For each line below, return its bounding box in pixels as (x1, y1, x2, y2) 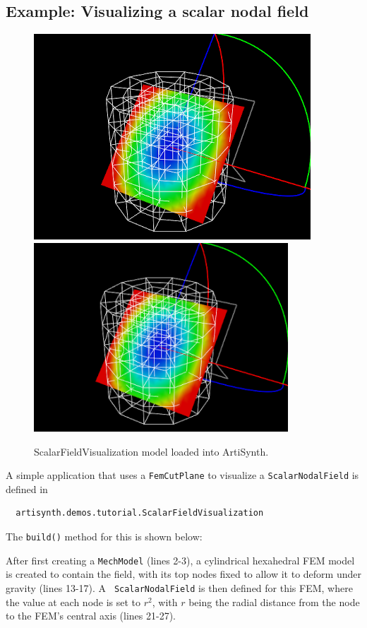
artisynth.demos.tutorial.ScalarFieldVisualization (16, 508, 264, 519)
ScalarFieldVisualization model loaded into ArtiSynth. (34, 444, 269, 458)
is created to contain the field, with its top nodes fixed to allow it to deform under (6, 567, 361, 581)
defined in (6, 481, 48, 496)
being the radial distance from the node (188, 594, 360, 609)
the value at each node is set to (6, 594, 141, 609)
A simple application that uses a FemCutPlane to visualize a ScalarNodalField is (6, 468, 359, 482)
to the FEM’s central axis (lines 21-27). (6, 608, 176, 623)
